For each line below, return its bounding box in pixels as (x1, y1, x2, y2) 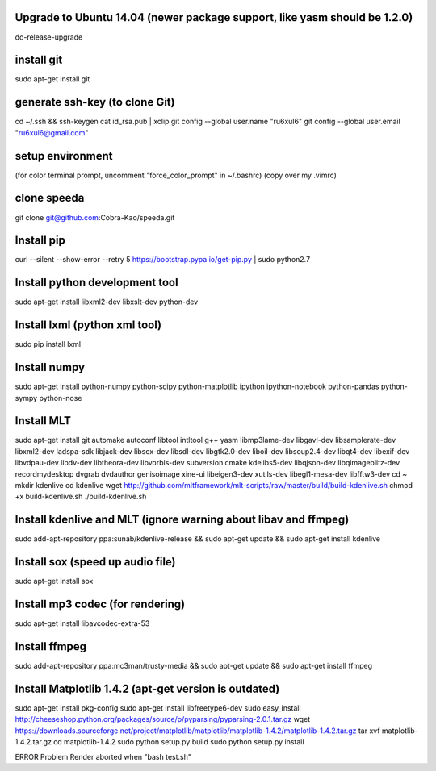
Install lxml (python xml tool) (15, 319, 161, 332)
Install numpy (15, 360, 85, 374)
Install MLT (15, 414, 72, 427)
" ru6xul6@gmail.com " (15, 127, 89, 137)
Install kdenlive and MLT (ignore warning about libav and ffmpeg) (15, 513, 350, 527)
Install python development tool (15, 276, 178, 290)
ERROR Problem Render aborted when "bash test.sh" (15, 752, 192, 761)
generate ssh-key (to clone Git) (15, 95, 175, 109)
